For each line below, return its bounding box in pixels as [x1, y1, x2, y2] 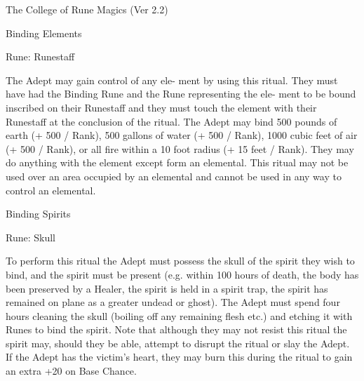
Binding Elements [6, 25, 82, 40]
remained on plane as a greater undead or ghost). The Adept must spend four [6, 295, 340, 309]
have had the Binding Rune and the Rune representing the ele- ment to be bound [6, 86, 356, 101]
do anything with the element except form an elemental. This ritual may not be [6, 155, 349, 170]
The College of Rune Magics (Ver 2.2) [6, 2, 168, 16]
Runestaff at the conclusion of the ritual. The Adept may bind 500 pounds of [6, 114, 337, 128]
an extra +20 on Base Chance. [6, 363, 137, 378]
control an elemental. [6, 182, 96, 197]
